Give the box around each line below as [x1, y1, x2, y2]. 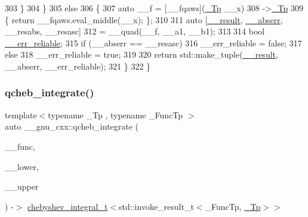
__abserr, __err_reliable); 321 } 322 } [5, 59, 151, 72]
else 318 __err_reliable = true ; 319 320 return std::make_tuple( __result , [5, 48, 278, 61]
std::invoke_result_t [119, 200, 194, 212]
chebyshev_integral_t [27, 200, 108, 212]
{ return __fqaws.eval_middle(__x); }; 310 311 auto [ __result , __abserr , [5, 13, 283, 26]
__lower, [5, 160, 39, 172]
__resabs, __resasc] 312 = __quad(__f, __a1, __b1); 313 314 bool [5, 25, 265, 37]
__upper [5, 180, 39, 193]
